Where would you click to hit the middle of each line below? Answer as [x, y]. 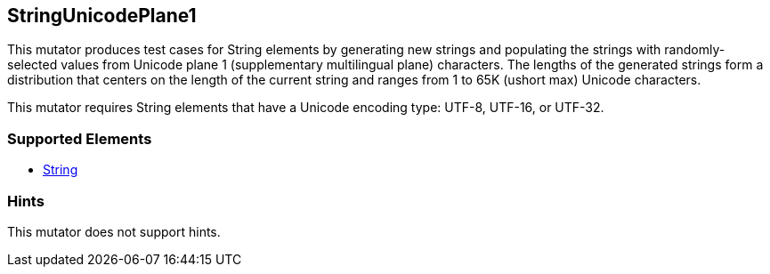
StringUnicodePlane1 [102, 16]
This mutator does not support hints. [114, 231]
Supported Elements [80, 138]
